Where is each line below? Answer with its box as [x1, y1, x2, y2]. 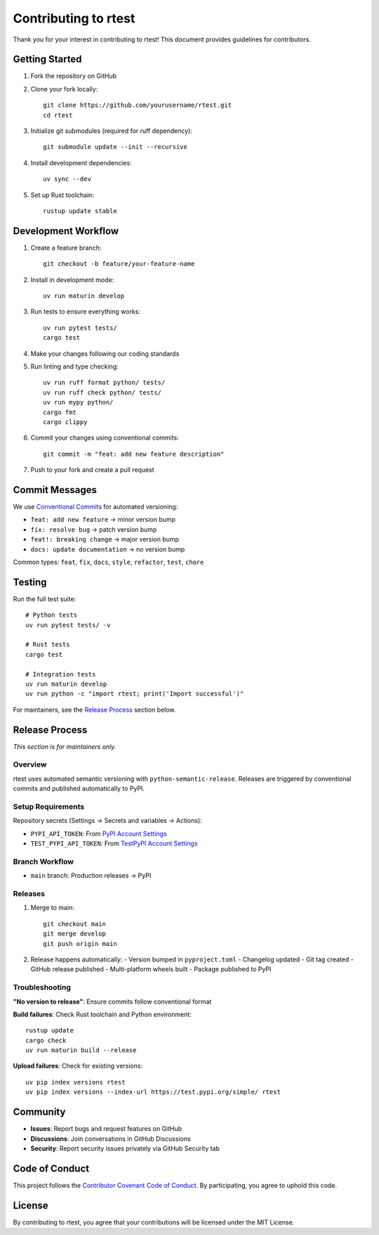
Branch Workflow [13, 857, 74, 866]
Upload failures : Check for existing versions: [13, 1062, 143, 1070]
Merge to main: [30, 904, 75, 912]
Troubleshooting [13, 983, 72, 992]
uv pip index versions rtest [25, 1078, 126, 1086]
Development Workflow [13, 225, 119, 237]
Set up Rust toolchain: [30, 191, 95, 199]
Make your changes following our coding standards [30, 349, 180, 358]
